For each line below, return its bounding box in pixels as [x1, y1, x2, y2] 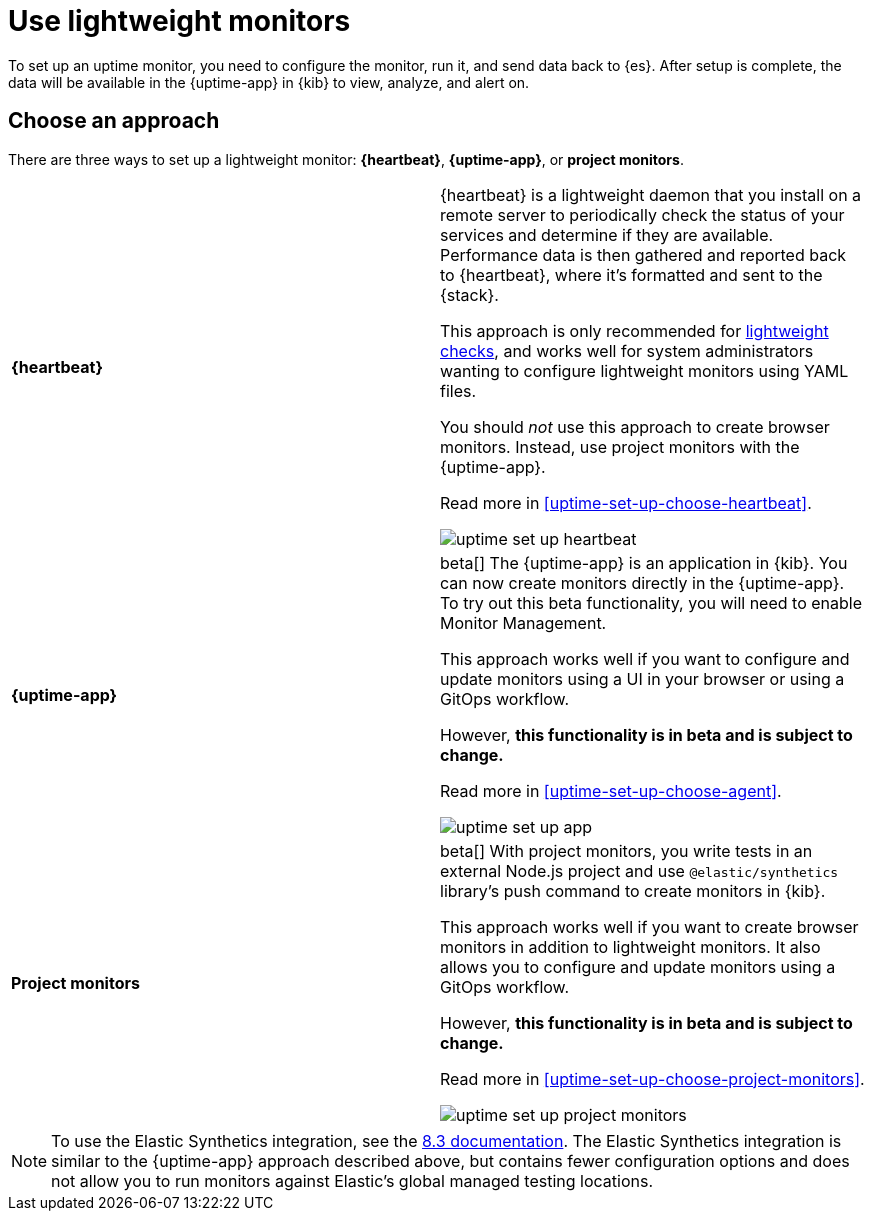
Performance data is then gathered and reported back [440, 244, 847, 265]
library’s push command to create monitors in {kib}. [440, 880, 826, 901]
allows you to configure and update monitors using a [440, 956, 836, 977]
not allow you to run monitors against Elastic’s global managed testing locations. [51, 1170, 654, 1191]
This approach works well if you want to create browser [440, 916, 859, 937]
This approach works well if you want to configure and [440, 648, 850, 669]
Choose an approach [8, 108, 220, 134]
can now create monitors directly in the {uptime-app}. [440, 572, 845, 593]
